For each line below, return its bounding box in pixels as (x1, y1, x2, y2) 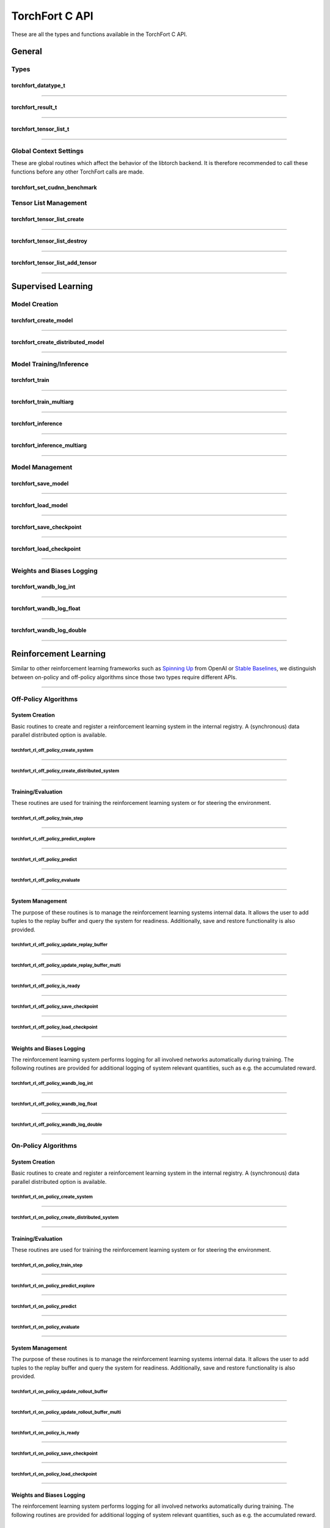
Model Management (11, 463, 73, 472)
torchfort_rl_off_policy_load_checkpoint (11, 1024, 98, 1030)
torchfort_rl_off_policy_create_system (11, 747, 94, 753)
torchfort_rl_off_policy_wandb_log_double (11, 1122, 103, 1128)
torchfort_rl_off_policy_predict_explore (11, 836, 96, 842)
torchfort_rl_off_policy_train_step (11, 815, 84, 821)
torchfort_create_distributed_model (11, 338, 105, 345)
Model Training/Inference (11, 359, 89, 368)
